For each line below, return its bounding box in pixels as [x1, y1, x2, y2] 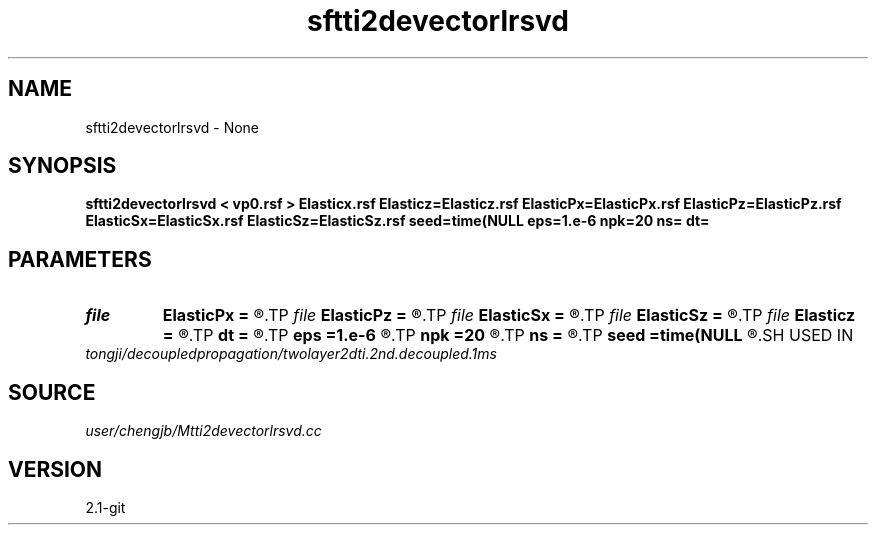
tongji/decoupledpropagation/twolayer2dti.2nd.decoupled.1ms [85, 345, 497, 363]
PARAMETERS [8, 246, 152, 272]
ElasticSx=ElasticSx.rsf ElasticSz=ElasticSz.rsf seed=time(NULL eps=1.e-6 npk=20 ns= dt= [85, 212, 710, 230]
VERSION [8, 456, 103, 482]
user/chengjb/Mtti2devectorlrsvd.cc [85, 422, 322, 440]
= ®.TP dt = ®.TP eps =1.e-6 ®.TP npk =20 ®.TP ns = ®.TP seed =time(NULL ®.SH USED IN [162, 325, 854, 346]
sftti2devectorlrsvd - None [85, 118, 260, 136]
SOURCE [8, 379, 96, 405]
